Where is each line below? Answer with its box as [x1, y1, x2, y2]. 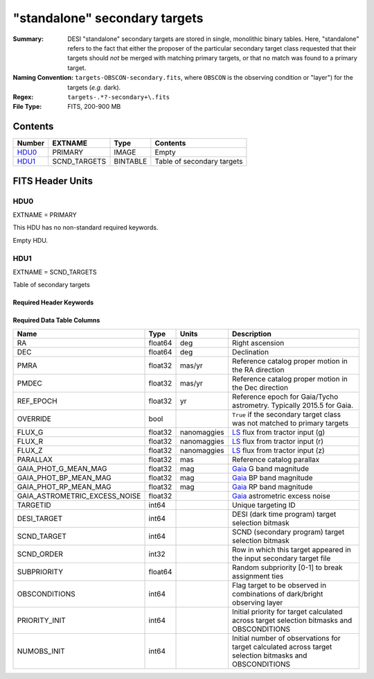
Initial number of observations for [232, 633, 341, 643]
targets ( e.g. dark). [67, 83, 121, 92]
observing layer [232, 597, 283, 607]
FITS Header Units [12, 175, 93, 187]
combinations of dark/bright [232, 589, 323, 599]
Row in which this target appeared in [232, 544, 351, 554]
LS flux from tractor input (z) [232, 445, 325, 455]
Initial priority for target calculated [232, 607, 343, 617]
